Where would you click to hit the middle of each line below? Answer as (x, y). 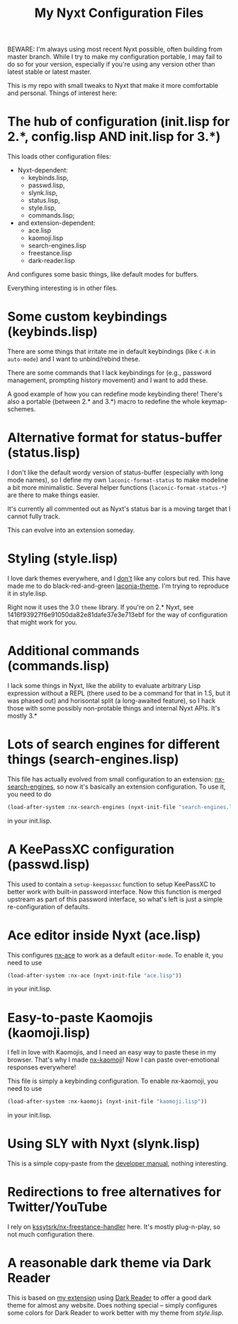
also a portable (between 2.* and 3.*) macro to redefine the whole (104, 401)
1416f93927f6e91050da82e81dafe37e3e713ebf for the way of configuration (118, 614)
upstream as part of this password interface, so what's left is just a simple (115, 899)
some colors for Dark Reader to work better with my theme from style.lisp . (116, 1313)
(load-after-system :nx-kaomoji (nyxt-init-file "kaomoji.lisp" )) (107, 1102)
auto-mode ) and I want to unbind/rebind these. (74, 359)
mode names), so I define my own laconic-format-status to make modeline (118, 480)
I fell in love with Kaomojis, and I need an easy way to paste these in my (112, 1052)
